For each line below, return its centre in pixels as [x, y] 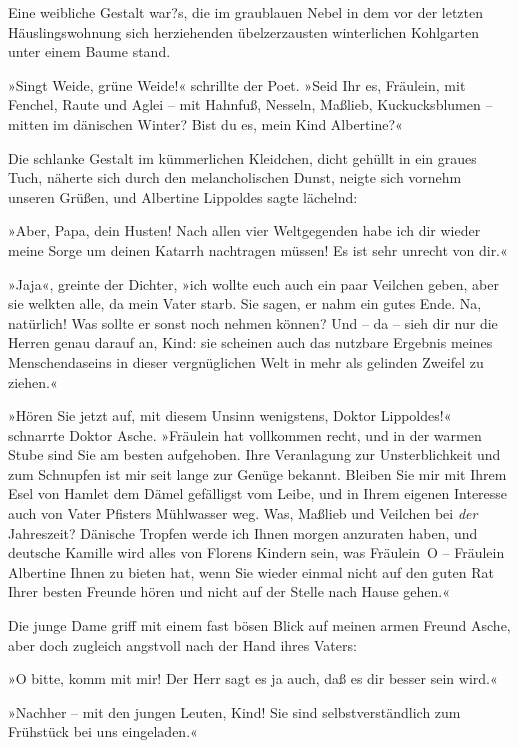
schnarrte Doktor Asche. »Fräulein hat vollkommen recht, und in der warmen [245, 434]
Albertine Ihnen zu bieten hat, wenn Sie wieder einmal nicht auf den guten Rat [251, 571]
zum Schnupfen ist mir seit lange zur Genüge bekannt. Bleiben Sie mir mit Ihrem [257, 473]
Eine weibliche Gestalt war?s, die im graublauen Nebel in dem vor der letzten [246, 12]
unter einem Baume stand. [89, 51]
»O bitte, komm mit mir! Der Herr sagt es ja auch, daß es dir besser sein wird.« [253, 678]
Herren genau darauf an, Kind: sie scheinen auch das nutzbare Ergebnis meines [250, 342]
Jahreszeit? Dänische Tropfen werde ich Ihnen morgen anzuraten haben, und [243, 532]
